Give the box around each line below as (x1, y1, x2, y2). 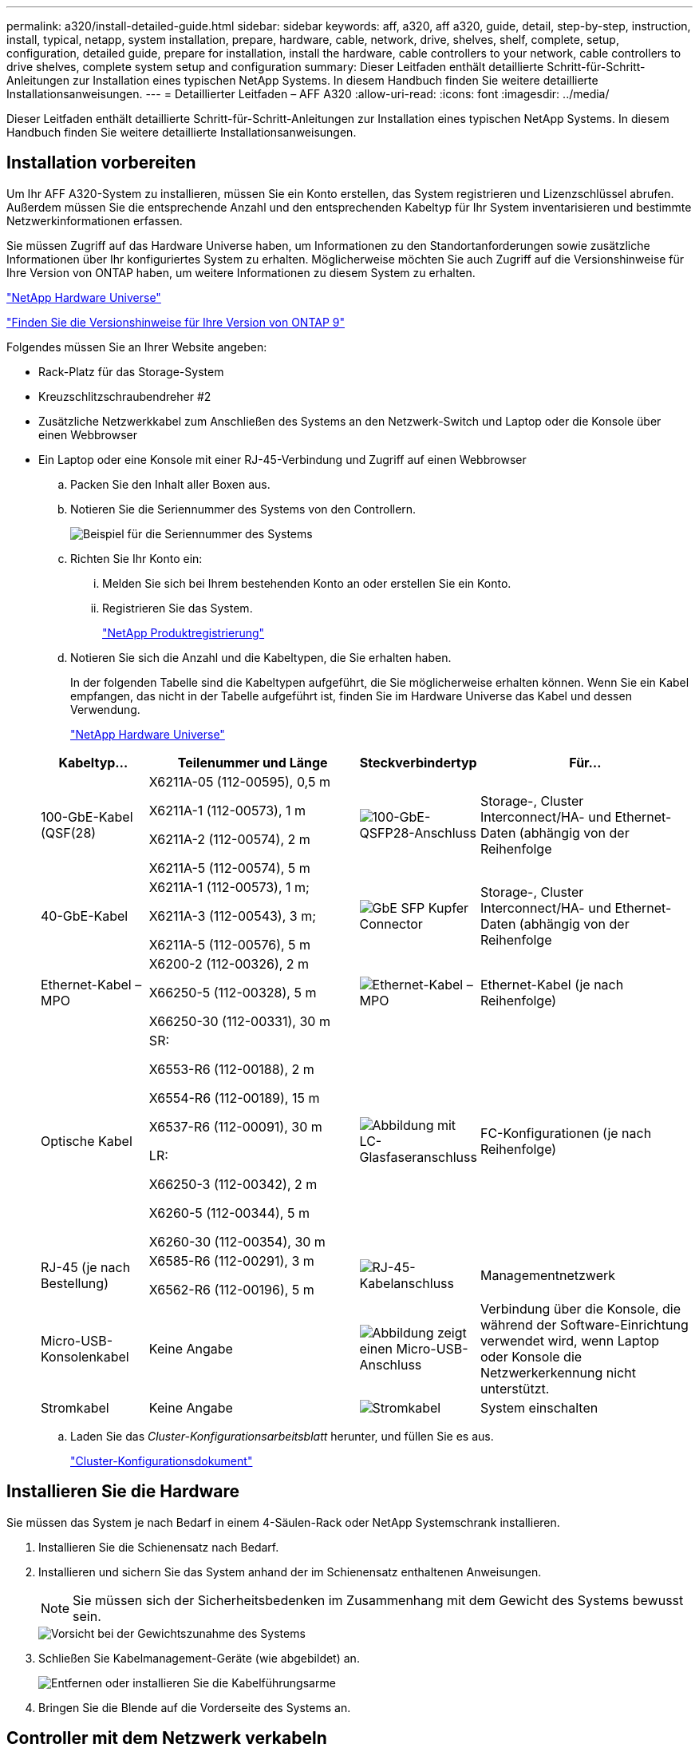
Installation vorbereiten (6, 153, 196, 173)
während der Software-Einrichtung (480, 1316, 689, 1333)
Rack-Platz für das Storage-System (38, 364, 224, 379)
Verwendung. (70, 702, 140, 716)
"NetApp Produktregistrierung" (102, 625, 265, 640)
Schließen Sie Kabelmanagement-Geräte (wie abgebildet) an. (38, 1651, 360, 1665)
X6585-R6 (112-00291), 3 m (148, 1252, 314, 1269)
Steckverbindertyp (359, 754, 477, 771)
